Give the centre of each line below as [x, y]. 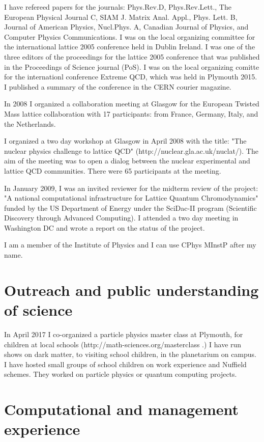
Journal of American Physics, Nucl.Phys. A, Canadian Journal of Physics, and [126, 27]
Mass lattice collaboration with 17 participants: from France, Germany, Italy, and [131, 113]
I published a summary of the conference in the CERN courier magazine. [118, 86]
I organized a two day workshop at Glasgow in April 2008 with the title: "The [125, 141]
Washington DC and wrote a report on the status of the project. [105, 227]
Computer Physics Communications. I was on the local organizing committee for [130, 36]
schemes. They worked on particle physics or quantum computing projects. [121, 374]
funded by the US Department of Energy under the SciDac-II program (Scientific [130, 208]
